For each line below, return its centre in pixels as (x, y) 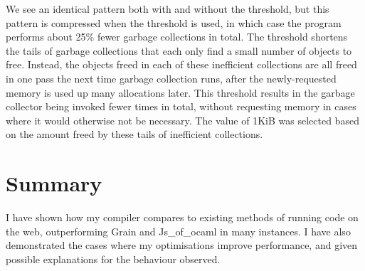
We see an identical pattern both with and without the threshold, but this (168, 9)
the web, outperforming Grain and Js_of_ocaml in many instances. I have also (178, 231)
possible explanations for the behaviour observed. (113, 259)
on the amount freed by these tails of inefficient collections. (134, 134)
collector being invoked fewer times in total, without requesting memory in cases (181, 106)
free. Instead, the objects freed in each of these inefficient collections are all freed (181, 64)
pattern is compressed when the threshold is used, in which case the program (174, 22)
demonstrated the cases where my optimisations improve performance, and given (182, 245)
